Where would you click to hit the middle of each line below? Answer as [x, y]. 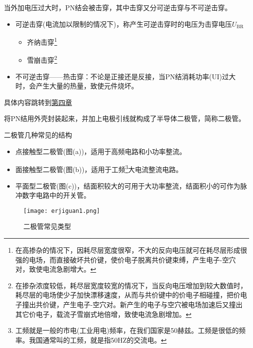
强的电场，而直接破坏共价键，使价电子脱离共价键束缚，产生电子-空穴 [126, 259]
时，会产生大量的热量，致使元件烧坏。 [77, 86]
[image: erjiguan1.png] [62, 211]
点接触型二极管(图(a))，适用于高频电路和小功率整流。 [101, 151]
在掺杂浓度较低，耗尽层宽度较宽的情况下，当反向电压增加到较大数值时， [131, 285]
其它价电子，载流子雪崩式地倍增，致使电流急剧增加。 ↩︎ [103, 314]
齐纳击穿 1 [42, 41]
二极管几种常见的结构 [38, 135]
